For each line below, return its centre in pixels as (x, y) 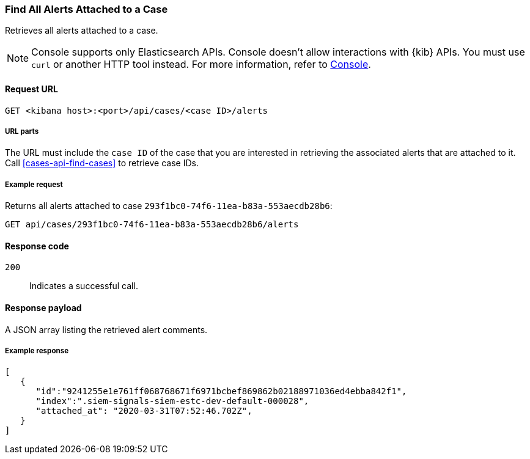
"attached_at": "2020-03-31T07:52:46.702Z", (144, 411)
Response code (37, 246)
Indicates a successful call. (84, 286)
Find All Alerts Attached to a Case (86, 9)
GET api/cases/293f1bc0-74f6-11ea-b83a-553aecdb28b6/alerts (152, 225)
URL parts (22, 131)
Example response (37, 351)
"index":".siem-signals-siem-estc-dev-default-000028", (172, 401)
